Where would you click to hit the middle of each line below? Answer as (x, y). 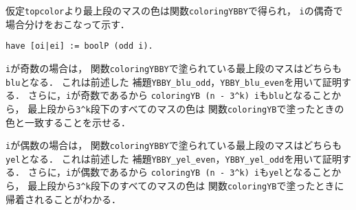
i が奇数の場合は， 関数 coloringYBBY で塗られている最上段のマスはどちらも (174, 68)
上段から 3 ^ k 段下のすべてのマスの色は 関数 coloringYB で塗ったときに (191, 186)
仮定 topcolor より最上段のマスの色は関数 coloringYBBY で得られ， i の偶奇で (174, 10)
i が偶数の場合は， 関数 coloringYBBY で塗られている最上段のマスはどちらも (174, 145)
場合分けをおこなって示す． (68, 24)
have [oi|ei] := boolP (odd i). (79, 46)
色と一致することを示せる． (68, 122)
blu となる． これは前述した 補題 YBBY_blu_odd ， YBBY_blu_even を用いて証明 (174, 81)
